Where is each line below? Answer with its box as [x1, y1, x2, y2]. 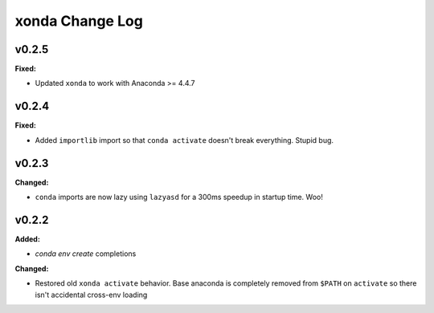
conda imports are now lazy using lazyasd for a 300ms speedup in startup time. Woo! [35, 193, 323, 202]
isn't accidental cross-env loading [35, 290, 148, 299]
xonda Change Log [14, 12, 144, 30]
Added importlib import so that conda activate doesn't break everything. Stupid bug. [35, 135, 334, 144]
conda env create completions [35, 249, 137, 258]
